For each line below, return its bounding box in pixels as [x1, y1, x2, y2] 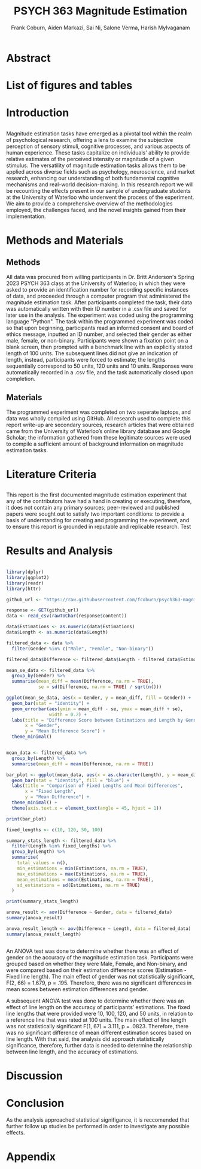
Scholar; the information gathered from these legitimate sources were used [6, 434, 191, 441]
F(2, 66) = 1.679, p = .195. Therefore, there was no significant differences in [6, 979, 192, 986]
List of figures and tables [6, 79, 133, 92]
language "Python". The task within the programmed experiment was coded [6, 317, 194, 325]
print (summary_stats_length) [6, 898, 79, 905]
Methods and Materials [6, 234, 124, 247]
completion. [6, 375, 36, 382]
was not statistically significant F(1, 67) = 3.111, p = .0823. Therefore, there [6, 1022, 189, 1029]
